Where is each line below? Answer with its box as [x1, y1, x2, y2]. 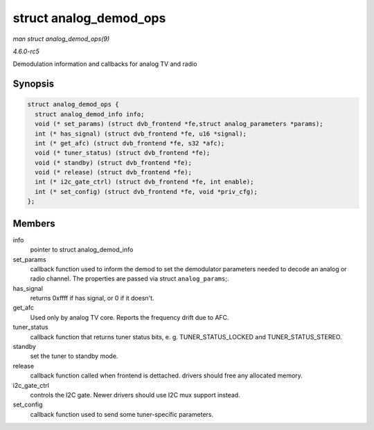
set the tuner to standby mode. [30, 352, 118, 360]
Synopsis [12, 78, 55, 90]
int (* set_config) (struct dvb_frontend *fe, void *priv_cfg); [35, 188, 258, 195]
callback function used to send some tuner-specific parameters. [30, 410, 214, 418]
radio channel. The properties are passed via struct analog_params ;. [30, 274, 229, 283]
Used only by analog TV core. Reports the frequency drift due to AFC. [30, 313, 229, 321]
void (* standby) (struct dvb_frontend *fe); [35, 159, 192, 166]
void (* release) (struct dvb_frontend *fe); [35, 168, 192, 177]
